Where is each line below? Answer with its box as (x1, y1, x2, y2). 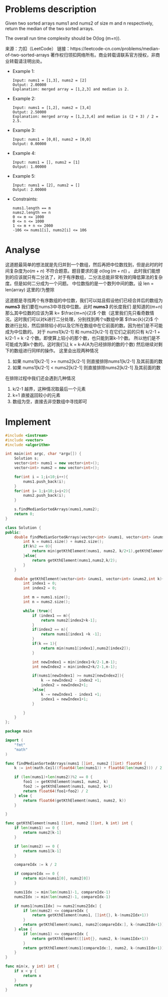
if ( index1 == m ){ (31, 613, 70, 618)
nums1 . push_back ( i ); (23, 479, 66, 484)
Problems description (5, 4, 96, 15)
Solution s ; (14, 456, 39, 461)
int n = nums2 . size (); (23, 599, 70, 605)
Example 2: (12, 95, 36, 101)
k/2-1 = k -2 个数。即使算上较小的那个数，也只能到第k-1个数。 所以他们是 (5, 335, 156, 341)
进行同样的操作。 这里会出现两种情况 (22, 348, 98, 354)
